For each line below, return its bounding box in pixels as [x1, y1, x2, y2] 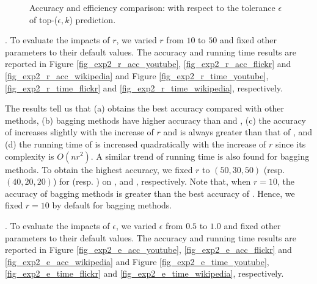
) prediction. [69, 13, 116, 26]
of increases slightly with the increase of [5, 126, 154, 138]
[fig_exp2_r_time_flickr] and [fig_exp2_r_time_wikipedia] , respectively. [5, 81, 283, 94]
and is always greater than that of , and [163, 126, 313, 138]
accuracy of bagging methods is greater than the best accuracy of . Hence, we [5, 186, 295, 199]
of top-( [29, 13, 58, 26]
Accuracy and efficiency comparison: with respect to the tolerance [29, 1, 275, 13]
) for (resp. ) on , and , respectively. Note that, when [53, 175, 251, 188]
